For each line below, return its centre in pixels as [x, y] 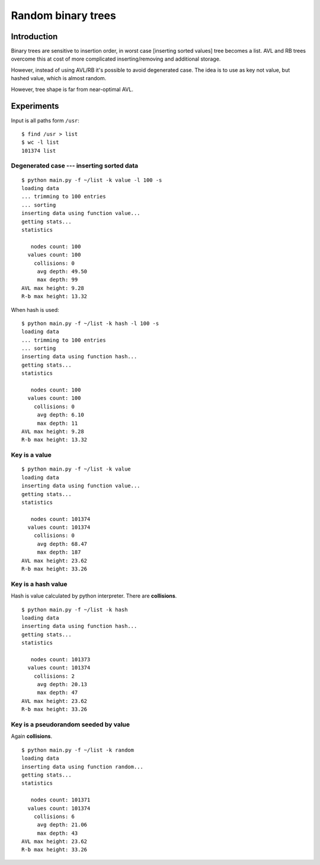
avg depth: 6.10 [60, 415]
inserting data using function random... [82, 767]
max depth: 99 [57, 280]
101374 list [39, 151]
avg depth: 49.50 [62, 271]
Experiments [35, 106]
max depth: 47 [57, 693]
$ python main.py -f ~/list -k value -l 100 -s [92, 180]
